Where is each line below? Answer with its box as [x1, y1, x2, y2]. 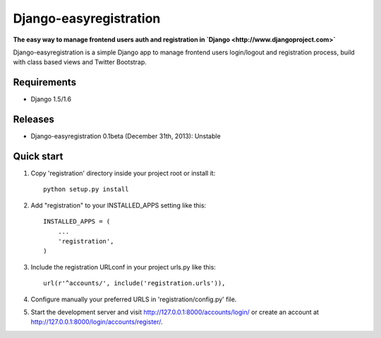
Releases [13, 114, 54, 126]
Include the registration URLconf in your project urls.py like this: [30, 262, 217, 271]
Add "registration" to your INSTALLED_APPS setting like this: [30, 201, 207, 210]
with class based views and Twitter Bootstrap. [13, 58, 147, 66]
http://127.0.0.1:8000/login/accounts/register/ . [30, 318, 163, 326]
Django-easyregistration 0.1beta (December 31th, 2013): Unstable [30, 132, 222, 140]
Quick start [13, 150, 64, 162]
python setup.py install [43, 186, 129, 193]
